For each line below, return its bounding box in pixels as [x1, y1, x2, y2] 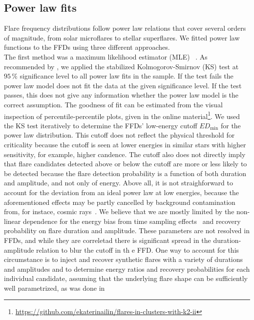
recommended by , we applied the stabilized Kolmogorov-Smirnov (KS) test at [4, 61, 239, 71]
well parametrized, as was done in [4, 282, 105, 293]
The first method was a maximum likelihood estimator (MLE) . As [4, 51, 208, 61]
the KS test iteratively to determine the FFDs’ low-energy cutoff [4, 120, 197, 130]
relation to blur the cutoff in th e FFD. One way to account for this [36, 244, 239, 255]
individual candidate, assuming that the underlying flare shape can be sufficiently [4, 273, 248, 283]
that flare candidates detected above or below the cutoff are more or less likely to [4, 159, 247, 169]
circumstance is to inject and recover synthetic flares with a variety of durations [4, 254, 243, 264]
